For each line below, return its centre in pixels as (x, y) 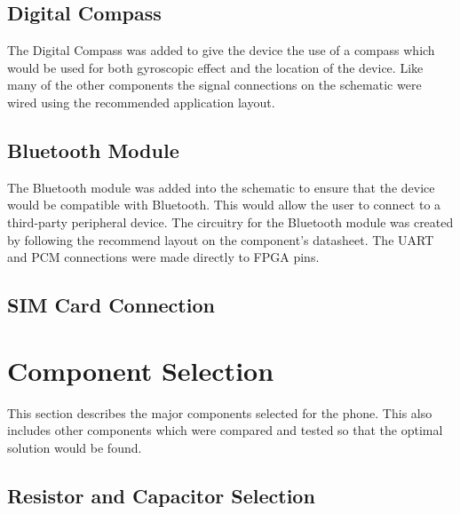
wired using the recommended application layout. (141, 102)
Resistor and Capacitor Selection (161, 495)
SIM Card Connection (111, 305)
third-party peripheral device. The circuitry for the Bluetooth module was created (230, 221)
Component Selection (141, 370)
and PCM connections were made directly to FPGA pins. (163, 257)
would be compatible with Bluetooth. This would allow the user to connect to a (224, 205)
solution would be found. (75, 447)
